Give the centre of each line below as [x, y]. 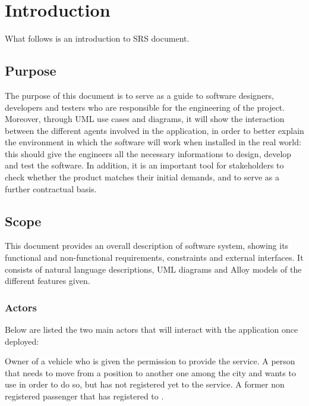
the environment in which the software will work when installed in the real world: [153, 142]
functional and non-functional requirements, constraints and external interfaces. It [154, 257]
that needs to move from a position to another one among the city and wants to [150, 372]
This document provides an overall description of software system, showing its [147, 246]
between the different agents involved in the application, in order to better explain [154, 130]
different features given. [48, 281]
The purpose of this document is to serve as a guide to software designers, [139, 95]
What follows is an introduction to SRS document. [97, 38]
